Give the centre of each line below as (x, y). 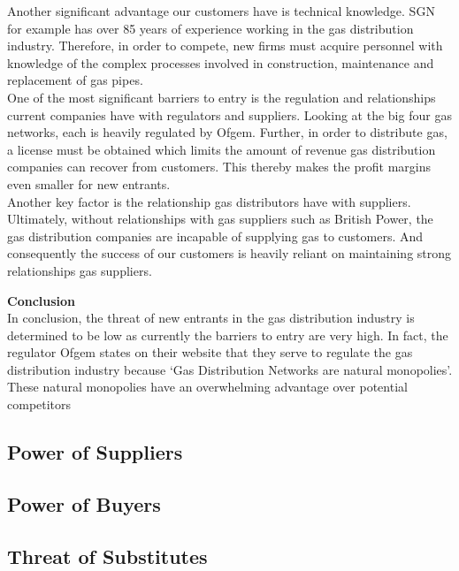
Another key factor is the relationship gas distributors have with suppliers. (209, 201)
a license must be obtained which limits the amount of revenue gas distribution (222, 149)
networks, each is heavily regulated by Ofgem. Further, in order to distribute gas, (227, 132)
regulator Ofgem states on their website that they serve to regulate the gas (210, 352)
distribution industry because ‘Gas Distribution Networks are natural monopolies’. (230, 369)
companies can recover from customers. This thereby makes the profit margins (219, 167)
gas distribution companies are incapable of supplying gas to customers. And (215, 236)
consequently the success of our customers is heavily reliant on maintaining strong (229, 253)
